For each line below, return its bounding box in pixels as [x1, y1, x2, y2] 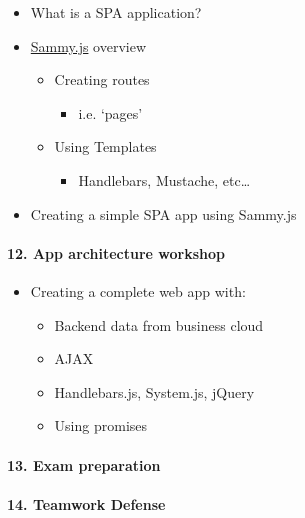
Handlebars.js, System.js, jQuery [54, 381, 255, 402]
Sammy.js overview [30, 35, 147, 56]
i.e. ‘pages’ [78, 102, 143, 123]
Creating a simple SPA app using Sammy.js [30, 203, 297, 224]
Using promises [54, 415, 148, 436]
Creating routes [54, 69, 150, 90]
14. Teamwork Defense [7, 493, 166, 514]
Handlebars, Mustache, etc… [78, 169, 251, 190]
